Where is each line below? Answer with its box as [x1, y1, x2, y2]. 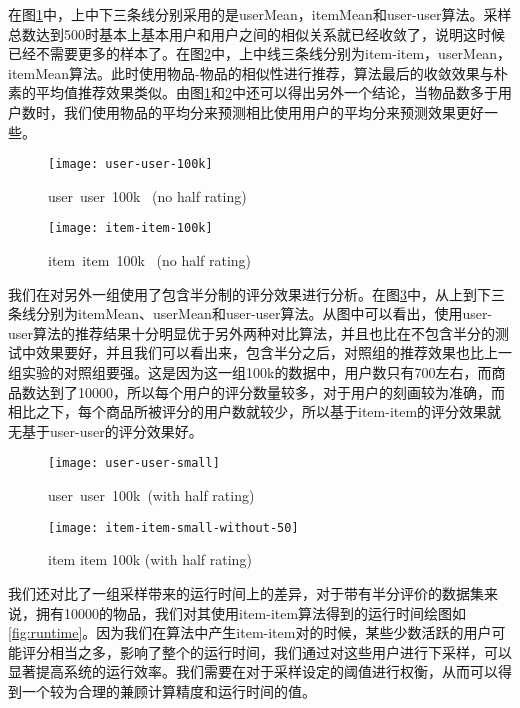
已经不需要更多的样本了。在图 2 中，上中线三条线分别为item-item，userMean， [8, 43, 511, 64]
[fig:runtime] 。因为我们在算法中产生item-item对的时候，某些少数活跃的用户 [8, 622, 492, 643]
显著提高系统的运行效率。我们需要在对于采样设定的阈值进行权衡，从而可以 [8, 661, 498, 682]
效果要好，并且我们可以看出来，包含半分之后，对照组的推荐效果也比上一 [35, 342, 512, 363]
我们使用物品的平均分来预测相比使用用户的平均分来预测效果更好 [63, 101, 484, 122]
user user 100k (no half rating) [48, 185, 247, 206]
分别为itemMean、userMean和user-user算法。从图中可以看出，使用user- [35, 303, 493, 324]
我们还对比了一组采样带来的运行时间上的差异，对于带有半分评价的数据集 [8, 582, 484, 603]
